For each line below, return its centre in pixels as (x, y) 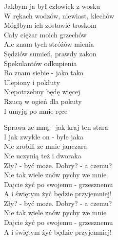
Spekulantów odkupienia (40, 63)
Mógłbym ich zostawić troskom (50, 25)
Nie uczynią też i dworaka (43, 155)
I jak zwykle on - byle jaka (44, 136)
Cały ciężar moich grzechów (45, 34)
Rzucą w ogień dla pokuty (43, 101)
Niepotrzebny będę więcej (42, 92)
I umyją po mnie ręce (36, 111)
